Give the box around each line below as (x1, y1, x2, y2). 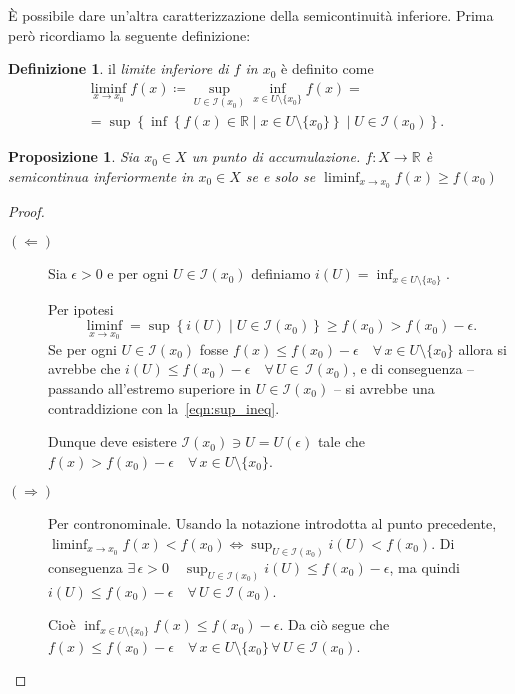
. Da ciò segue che (279, 614, 390, 635)
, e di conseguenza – (351, 358, 475, 379)
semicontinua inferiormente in (8, 165, 194, 186)
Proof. (8, 200, 45, 221)
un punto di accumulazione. (191, 146, 361, 167)
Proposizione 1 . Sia (8, 146, 140, 167)
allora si (458, 338, 507, 359)
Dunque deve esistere (48, 431, 177, 452)
